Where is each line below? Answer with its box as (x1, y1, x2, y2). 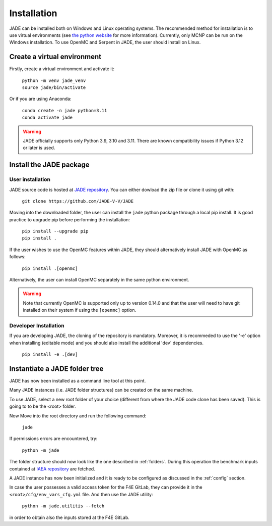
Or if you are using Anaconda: (9, 96, 72, 102)
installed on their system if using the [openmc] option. (23, 307, 137, 313)
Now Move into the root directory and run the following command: (9, 412, 147, 419)
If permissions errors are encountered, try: (9, 436, 98, 442)
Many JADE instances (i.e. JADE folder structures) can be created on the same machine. (9, 387, 193, 393)
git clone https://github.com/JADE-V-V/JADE (22, 198, 134, 204)
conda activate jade (22, 115, 73, 121)
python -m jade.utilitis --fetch (22, 503, 105, 509)
